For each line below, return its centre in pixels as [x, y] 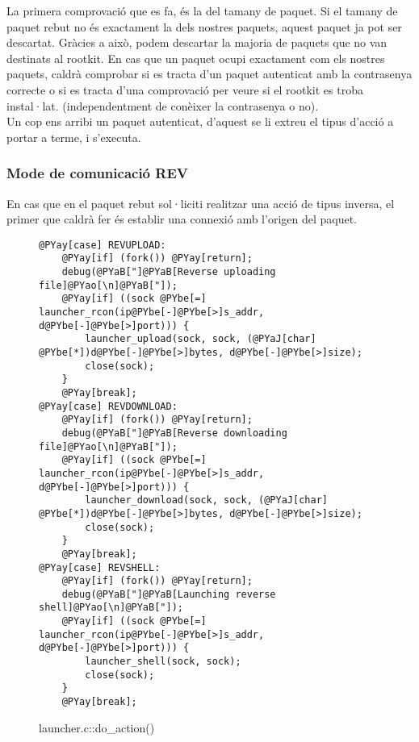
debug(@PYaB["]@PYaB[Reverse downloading [174, 433]
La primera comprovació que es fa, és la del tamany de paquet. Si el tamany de [202, 10]
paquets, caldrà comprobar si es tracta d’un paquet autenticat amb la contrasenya [209, 74]
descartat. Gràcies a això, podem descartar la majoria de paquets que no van [197, 42]
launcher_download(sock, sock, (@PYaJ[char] [206, 500]
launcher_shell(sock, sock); [163, 662]
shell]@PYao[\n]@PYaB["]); [111, 608]
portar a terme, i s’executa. [74, 137]
